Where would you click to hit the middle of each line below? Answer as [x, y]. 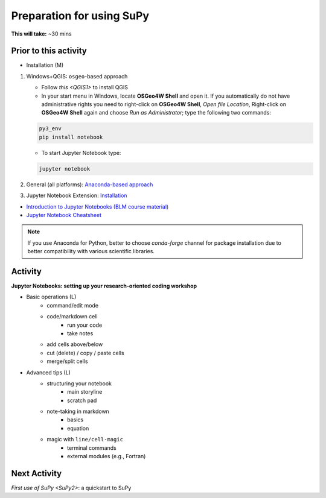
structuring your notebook [79, 383]
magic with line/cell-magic [85, 440]
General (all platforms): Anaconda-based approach [90, 184]
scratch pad [82, 400]
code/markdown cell [72, 317]
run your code [85, 325]
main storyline [85, 392]
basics [75, 420]
